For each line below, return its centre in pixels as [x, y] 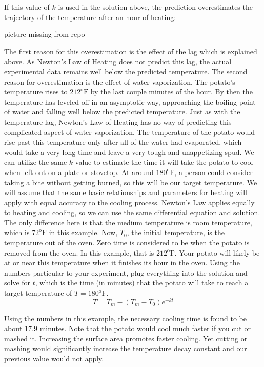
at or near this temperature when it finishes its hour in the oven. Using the [122, 263]
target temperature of [38, 293]
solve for [17, 283]
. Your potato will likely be [217, 252]
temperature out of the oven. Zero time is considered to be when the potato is [127, 243]
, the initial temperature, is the [176, 232]
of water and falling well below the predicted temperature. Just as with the [122, 112]
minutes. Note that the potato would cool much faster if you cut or [145, 328]
